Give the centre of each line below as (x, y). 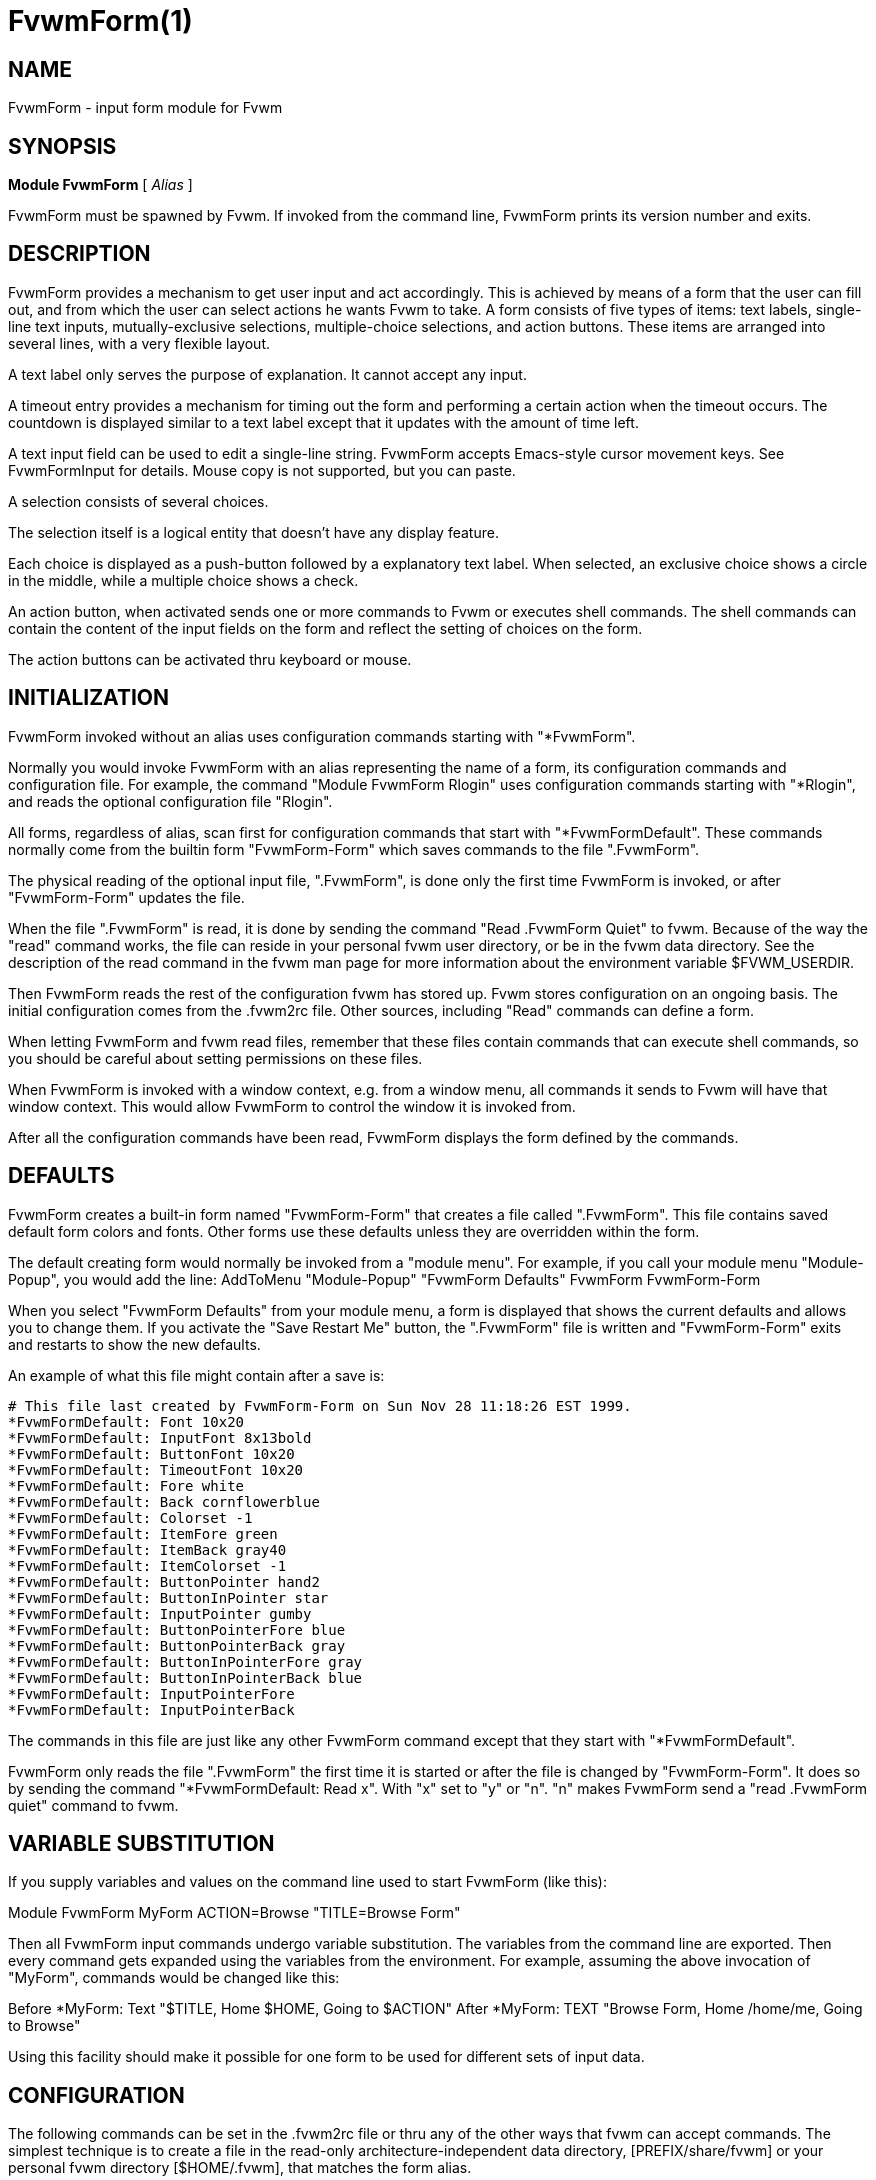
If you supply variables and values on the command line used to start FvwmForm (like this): (308, 1882)
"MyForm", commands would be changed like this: (174, 1978)
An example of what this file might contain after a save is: (196, 1375)
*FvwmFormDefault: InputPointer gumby (160, 1613)
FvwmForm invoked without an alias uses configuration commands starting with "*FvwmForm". (322, 736)
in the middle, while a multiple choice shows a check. (183, 580)
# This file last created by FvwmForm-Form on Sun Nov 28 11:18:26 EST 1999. (320, 1405)
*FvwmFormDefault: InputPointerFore (151, 1693)
